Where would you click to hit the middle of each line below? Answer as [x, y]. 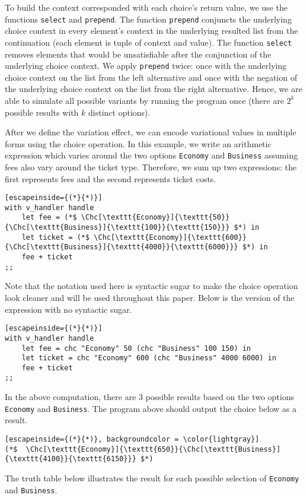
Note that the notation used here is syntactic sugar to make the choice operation [151, 286]
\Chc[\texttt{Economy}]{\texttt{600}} [170, 237]
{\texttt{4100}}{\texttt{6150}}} [71, 459]
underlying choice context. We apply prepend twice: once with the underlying [146, 66]
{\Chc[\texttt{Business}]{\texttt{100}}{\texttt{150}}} [117, 228]
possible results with [42, 112]
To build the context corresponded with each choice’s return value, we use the [146, 7]
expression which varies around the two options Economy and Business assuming [151, 155]
